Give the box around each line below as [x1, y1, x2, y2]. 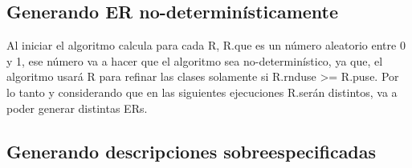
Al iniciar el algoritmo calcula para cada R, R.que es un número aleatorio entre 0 [6, 37, 406, 54]
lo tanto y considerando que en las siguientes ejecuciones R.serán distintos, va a [6, 83, 398, 100]
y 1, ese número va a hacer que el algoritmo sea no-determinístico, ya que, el [6, 52, 383, 69]
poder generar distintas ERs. [6, 99, 148, 116]
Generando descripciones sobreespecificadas [6, 138, 377, 163]
